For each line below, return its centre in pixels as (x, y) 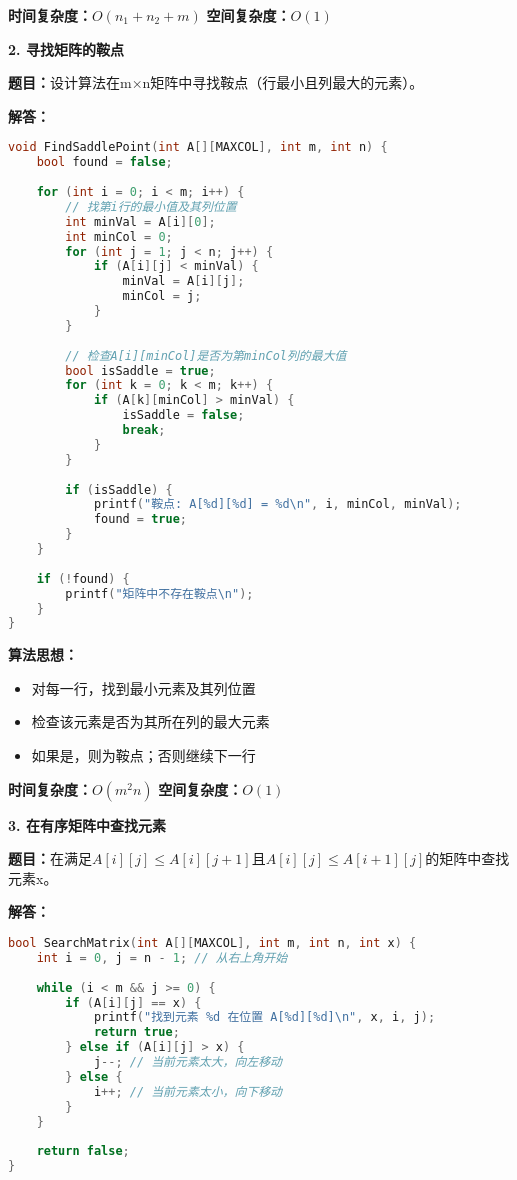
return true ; (136, 1032)
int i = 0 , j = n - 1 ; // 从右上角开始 (162, 957)
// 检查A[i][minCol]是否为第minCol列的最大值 (206, 355)
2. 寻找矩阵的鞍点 (66, 48)
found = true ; (140, 519)
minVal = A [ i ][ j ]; (183, 281)
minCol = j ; (162, 296)
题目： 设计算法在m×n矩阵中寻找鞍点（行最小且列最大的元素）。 (216, 82)
